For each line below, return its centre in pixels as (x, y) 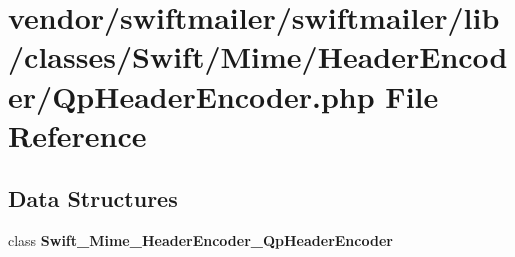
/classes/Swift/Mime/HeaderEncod (258, 56)
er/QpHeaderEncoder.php (191, 95)
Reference (77, 134)
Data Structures (93, 198)
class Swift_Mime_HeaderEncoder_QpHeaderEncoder (200, 240)
